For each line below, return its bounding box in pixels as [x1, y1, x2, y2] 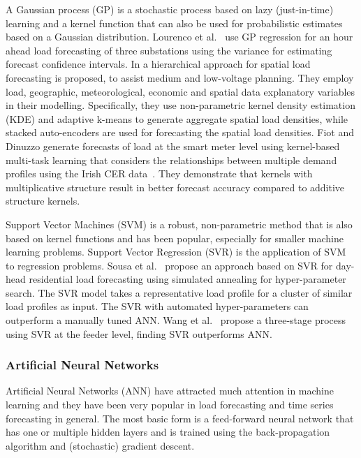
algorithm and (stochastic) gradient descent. [6, 438, 195, 452]
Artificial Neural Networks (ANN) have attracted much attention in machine [6, 383, 334, 398]
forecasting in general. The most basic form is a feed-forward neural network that [6, 411, 354, 425]
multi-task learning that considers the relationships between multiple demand [6, 152, 337, 167]
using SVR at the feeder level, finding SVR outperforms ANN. [6, 326, 272, 341]
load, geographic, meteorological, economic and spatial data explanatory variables [6, 84, 355, 98]
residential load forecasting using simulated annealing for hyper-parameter [29, 272, 346, 286]
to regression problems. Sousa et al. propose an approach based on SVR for [6, 258, 333, 272]
